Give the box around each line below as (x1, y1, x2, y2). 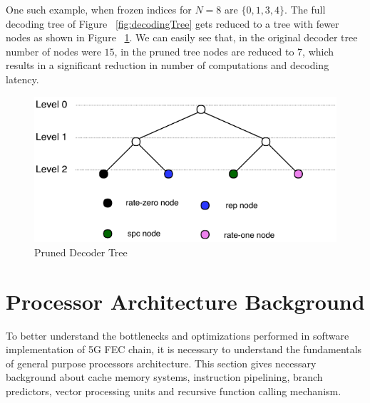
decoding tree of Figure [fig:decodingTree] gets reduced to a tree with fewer (6, 16, 339, 31)
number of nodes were (6, 43, 101, 58)
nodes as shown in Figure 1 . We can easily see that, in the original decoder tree (6, 30, 358, 45)
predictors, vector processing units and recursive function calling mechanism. (6, 384, 341, 399)
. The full (284, 2, 326, 16)
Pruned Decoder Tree (34, 244, 128, 259)
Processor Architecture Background (6, 286, 365, 315)
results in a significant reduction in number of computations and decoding (6, 58, 329, 73)
